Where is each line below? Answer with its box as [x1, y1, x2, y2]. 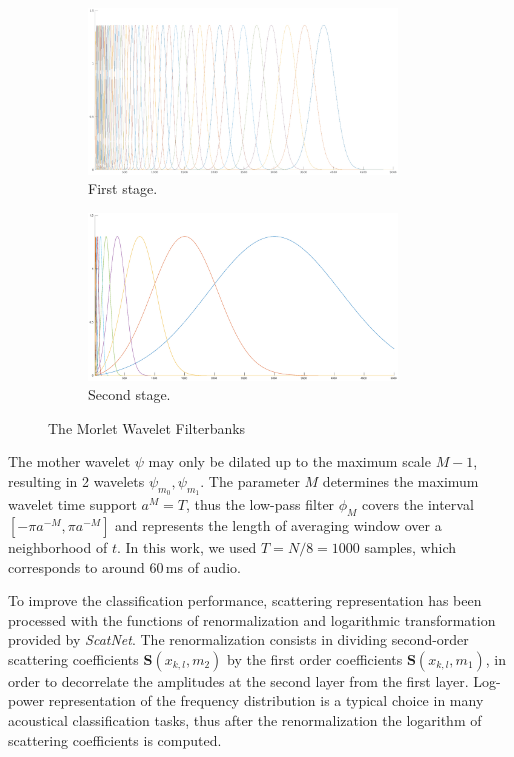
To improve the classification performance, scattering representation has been [8, 590, 482, 611]
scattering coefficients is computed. [8, 729, 222, 750]
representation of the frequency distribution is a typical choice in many [48, 690, 484, 711]
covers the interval [362, 494, 474, 515]
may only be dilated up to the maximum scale [148, 451, 431, 472]
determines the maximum [322, 470, 479, 491]
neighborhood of [8, 536, 108, 557]
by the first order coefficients [227, 648, 403, 669]
